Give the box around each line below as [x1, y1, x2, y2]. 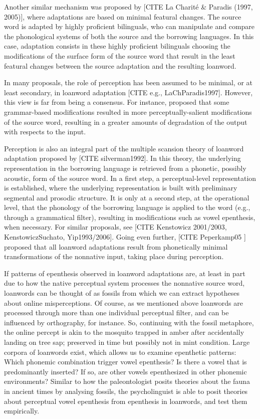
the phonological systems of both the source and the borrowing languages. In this [4, 31, 254, 41]
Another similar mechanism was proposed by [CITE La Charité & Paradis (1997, [4, 2, 253, 12]
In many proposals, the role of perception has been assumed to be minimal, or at [4, 77, 252, 88]
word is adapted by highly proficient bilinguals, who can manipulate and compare [4, 21, 255, 32]
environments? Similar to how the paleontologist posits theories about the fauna [4, 376, 250, 386]
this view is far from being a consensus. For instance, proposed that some [4, 97, 229, 107]
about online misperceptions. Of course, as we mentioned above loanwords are [4, 297, 243, 308]
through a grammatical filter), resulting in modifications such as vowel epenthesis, [4, 212, 255, 222]
